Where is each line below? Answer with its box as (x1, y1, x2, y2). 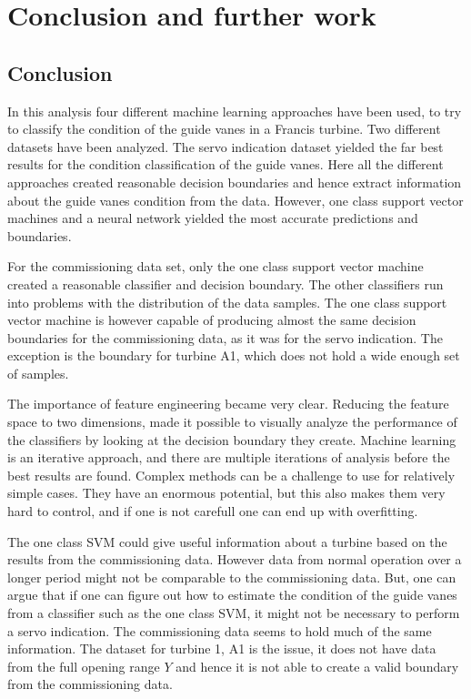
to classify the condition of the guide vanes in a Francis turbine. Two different (7, 119, 441, 138)
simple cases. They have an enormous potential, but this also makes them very (7, 483, 446, 502)
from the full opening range (7, 656, 160, 675)
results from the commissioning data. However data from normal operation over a (7, 550, 462, 569)
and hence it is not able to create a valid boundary (175, 656, 459, 675)
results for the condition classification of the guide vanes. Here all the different (7, 155, 444, 174)
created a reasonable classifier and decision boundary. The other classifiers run (7, 274, 444, 293)
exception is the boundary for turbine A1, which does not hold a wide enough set (7, 346, 460, 365)
